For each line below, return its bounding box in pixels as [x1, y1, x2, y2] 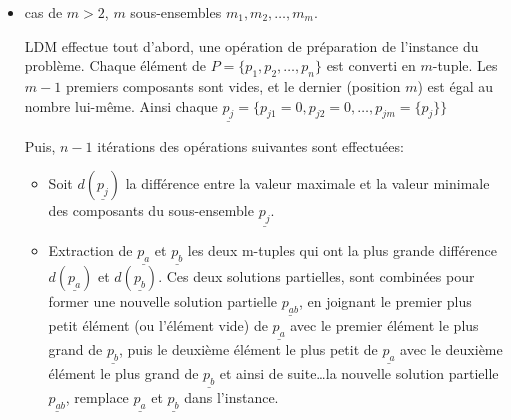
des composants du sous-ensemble [48, 200, 254, 221]
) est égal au [417, 75, 494, 96]
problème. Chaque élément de [24, 55, 207, 76]
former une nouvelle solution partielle [48, 291, 278, 312]
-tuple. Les [432, 55, 498, 76]
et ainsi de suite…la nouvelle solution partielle [219, 363, 499, 384]
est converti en [326, 55, 416, 76]
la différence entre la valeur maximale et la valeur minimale [125, 173, 490, 194]
